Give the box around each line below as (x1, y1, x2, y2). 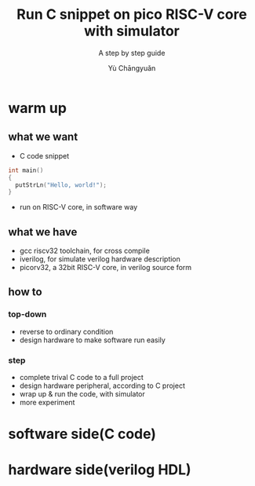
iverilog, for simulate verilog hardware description (19, 254, 180, 264)
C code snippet (19, 151, 69, 160)
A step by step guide (98, 48, 166, 57)
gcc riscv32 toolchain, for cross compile (19, 246, 151, 256)
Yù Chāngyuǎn (107, 63, 156, 72)
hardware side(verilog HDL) (8, 461, 191, 479)
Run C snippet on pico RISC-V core (16, 5, 247, 24)
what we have (8, 225, 78, 239)
